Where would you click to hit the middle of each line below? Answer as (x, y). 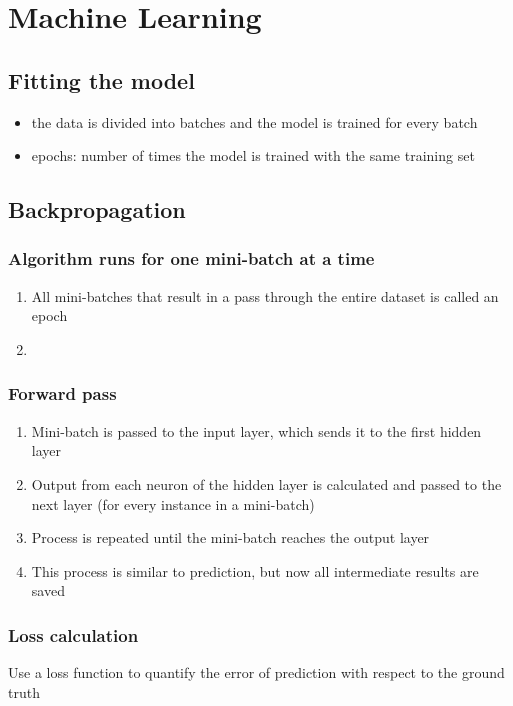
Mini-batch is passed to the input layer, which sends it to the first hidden (256, 430)
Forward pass (62, 393)
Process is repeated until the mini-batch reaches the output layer (230, 537)
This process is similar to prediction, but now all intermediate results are (255, 570)
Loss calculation (73, 634)
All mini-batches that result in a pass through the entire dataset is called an (265, 295)
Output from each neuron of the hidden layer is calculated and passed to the (266, 483)
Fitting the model (101, 79)
